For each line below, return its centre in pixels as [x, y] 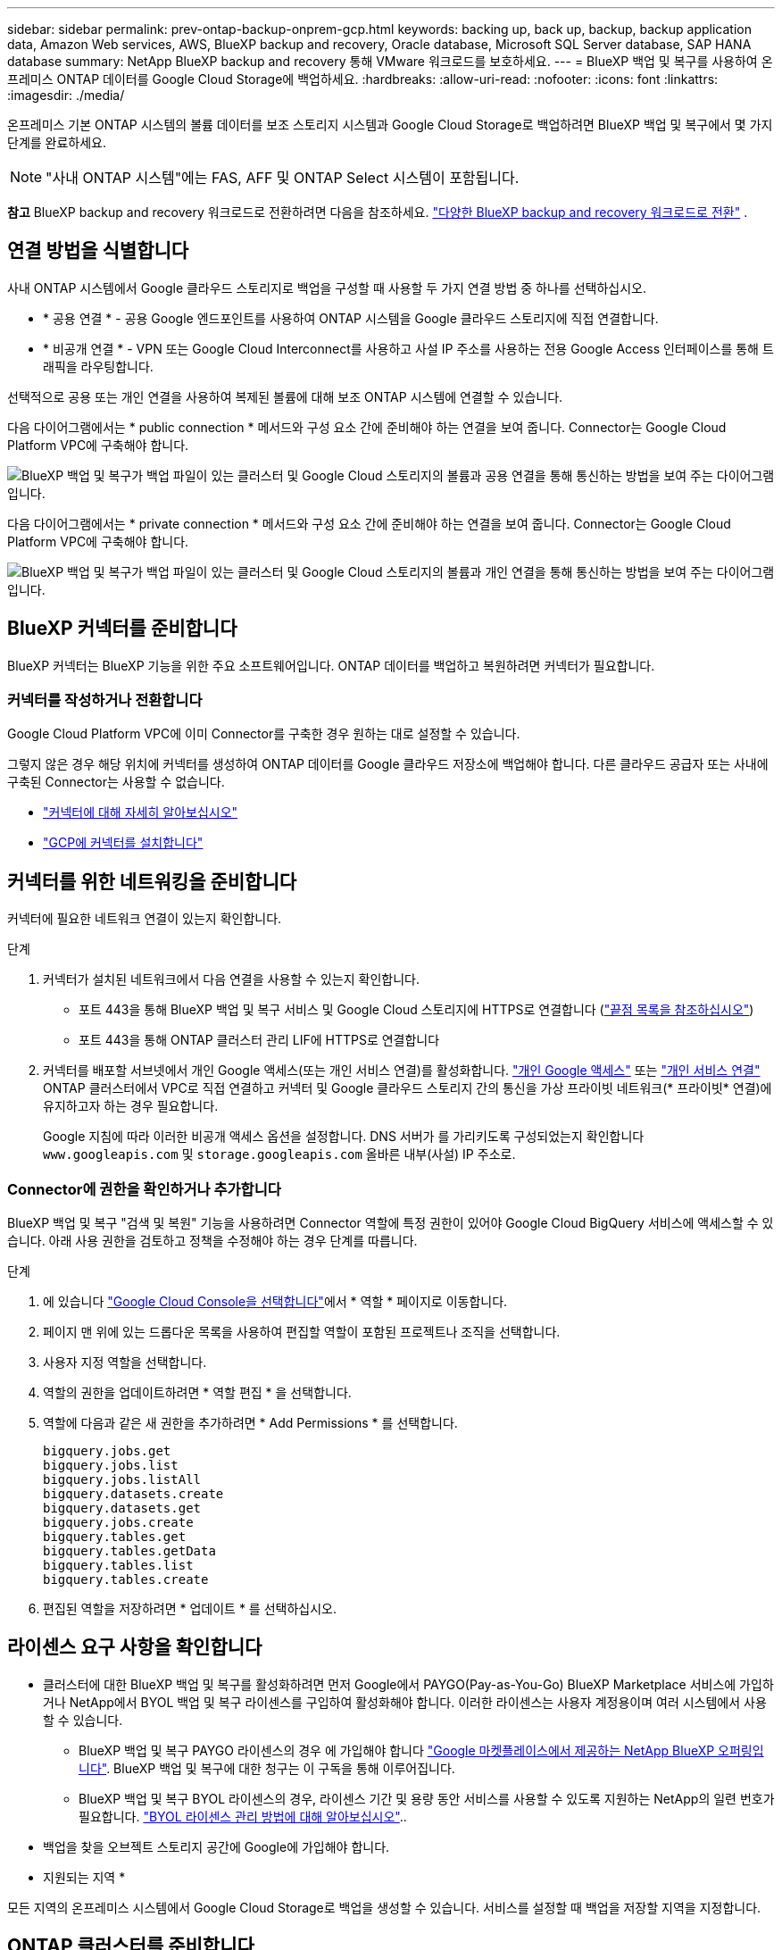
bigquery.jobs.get [107, 1451]
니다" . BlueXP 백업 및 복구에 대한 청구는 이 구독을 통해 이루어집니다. [267, 1768]
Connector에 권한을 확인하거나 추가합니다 [144, 1189]
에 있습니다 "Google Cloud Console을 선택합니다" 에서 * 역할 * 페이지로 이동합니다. [275, 1302]
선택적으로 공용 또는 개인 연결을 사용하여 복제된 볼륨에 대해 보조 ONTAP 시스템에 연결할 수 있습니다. [285, 396]
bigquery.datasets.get [122, 1508]
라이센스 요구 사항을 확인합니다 [135, 1647]
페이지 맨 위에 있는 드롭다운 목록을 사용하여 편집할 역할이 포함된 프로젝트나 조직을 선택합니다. [302, 1332]
